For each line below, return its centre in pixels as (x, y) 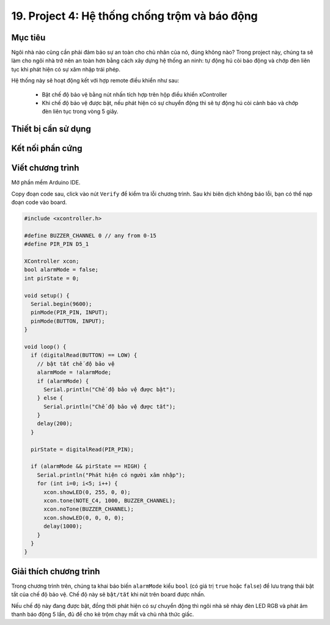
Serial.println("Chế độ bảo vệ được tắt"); (110, 407)
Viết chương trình (45, 168)
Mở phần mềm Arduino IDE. (46, 183)
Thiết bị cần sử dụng (51, 129)
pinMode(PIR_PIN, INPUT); (69, 312)
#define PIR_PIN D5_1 (57, 244)
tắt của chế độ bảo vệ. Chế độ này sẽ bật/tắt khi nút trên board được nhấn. (108, 594)
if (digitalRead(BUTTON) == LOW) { (84, 355)
